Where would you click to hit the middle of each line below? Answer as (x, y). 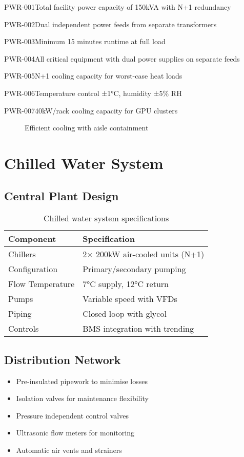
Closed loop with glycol (125, 314)
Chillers (22, 254)
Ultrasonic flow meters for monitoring (75, 433)
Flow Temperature (42, 284)
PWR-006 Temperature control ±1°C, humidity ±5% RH (93, 93)
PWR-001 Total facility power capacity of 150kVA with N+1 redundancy (118, 7)
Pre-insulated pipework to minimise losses (82, 381)
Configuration (33, 269)
